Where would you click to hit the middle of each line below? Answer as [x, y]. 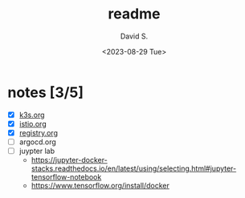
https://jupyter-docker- [69, 160]
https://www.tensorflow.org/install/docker [100, 186]
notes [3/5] [46, 92]
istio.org [33, 123]
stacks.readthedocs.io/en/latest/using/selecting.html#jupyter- [134, 168]
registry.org [38, 132]
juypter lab [37, 151]
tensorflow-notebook [66, 177]
